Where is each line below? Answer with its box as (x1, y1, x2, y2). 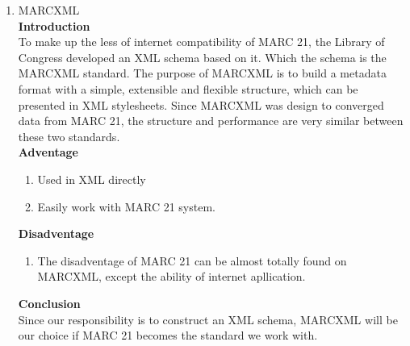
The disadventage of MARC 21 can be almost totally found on (37, 252, 347, 269)
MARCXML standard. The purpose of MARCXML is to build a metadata (18, 65, 387, 81)
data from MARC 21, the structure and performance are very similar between (18, 112, 404, 129)
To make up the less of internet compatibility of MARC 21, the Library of (18, 33, 385, 50)
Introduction (18, 17, 90, 34)
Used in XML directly (37, 170, 146, 187)
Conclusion (18, 294, 81, 311)
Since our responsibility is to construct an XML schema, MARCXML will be (18, 311, 398, 327)
